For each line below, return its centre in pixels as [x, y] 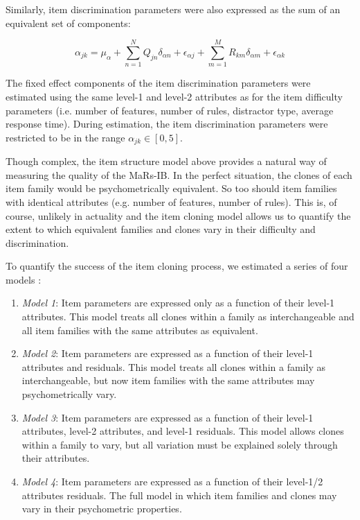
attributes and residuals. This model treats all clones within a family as [173, 366]
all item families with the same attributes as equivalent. [140, 330]
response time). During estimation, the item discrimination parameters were [167, 124]
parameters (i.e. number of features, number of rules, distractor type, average [170, 110]
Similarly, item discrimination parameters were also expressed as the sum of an [173, 9]
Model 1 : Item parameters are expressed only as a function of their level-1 [178, 303]
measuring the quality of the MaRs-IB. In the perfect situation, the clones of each [179, 174]
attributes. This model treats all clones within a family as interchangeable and [188, 317]
